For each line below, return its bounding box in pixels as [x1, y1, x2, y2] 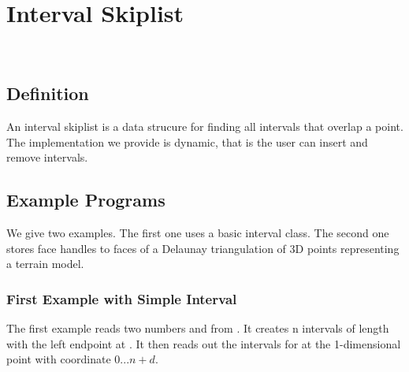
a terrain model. [6, 255, 84, 272]
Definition [6, 81, 89, 106]
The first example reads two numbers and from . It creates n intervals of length [6, 319, 389, 336]
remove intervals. [6, 149, 88, 166]
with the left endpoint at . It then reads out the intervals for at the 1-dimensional [6, 335, 401, 352]
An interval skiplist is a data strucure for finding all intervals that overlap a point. [6, 117, 403, 134]
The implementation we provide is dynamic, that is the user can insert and [6, 133, 368, 150]
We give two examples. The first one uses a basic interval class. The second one [6, 224, 389, 240]
